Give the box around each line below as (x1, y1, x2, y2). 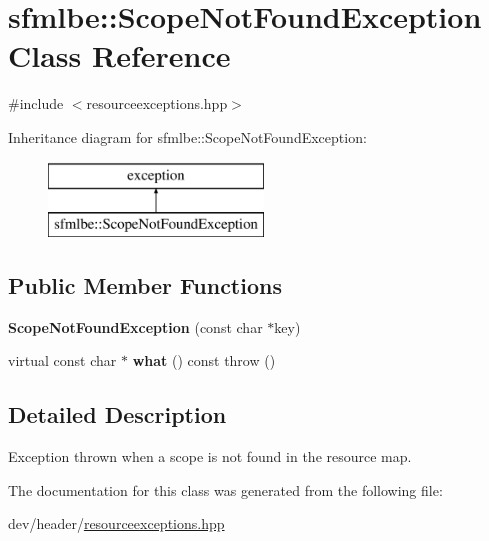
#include (8, 93, 64, 114)
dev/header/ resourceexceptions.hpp (8, 513, 225, 534)
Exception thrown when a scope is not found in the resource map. (8, 446, 412, 467)
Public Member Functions (8, 270, 282, 301)
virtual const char (8, 350, 117, 371)
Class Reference (8, 35, 231, 76)
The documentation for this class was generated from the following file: (8, 479, 443, 500)
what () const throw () (132, 350, 276, 371)
